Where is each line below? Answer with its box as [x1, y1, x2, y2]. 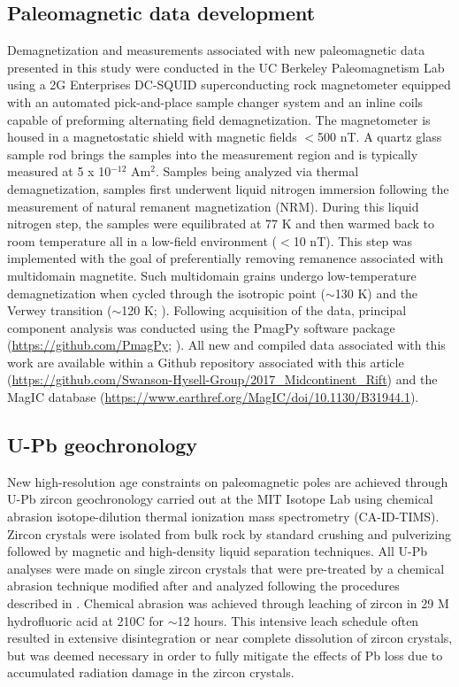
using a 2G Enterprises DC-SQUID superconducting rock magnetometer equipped [7, 75, 451, 94]
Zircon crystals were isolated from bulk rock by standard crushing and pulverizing [7, 524, 452, 543]
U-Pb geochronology [7, 431, 198, 459]
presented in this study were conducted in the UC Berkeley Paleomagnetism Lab [7, 58, 445, 76]
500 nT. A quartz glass [317, 127, 442, 146]
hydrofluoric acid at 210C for [7, 611, 164, 629]
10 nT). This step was [293, 231, 413, 250]
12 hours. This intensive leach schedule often [177, 611, 419, 629]
